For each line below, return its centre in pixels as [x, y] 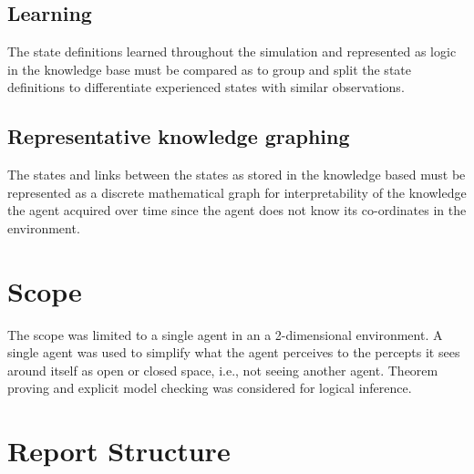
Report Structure [119, 451]
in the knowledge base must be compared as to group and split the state [209, 69]
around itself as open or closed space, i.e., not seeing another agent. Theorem [223, 370]
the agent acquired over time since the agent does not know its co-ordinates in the [237, 210]
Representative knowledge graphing [179, 136]
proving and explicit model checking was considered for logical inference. [210, 388]
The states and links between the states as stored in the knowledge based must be [237, 175]
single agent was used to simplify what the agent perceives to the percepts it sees [234, 352]
